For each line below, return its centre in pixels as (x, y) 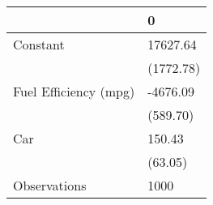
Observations (50, 185)
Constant (39, 44)
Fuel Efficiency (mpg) (74, 91)
